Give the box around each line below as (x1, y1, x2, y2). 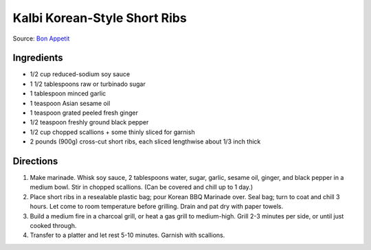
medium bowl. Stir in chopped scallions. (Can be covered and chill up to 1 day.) (30, 183, 254, 192)
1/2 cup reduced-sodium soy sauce (30, 70, 131, 78)
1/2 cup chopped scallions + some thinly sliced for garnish (30, 128, 195, 136)
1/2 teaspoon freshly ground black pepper (30, 118, 149, 126)
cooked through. (30, 222, 77, 230)
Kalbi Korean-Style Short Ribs (12, 10, 187, 25)
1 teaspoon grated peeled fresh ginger (30, 109, 139, 117)
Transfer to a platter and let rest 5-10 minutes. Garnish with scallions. (30, 231, 225, 240)
